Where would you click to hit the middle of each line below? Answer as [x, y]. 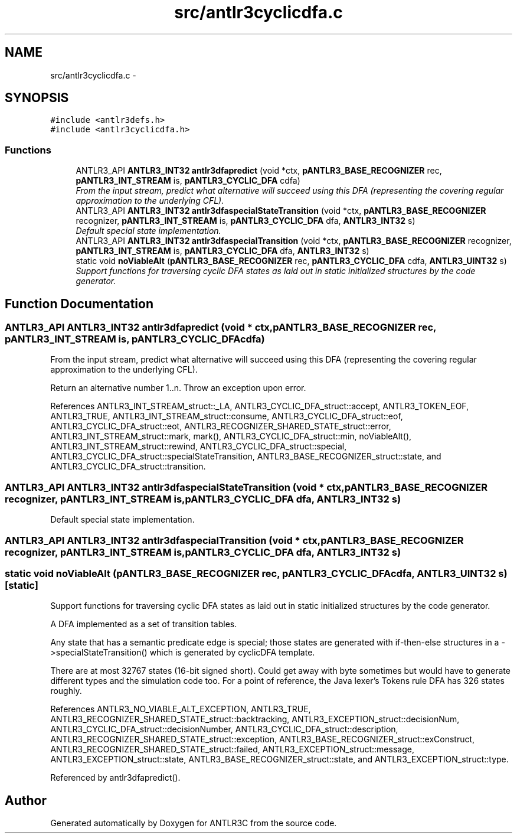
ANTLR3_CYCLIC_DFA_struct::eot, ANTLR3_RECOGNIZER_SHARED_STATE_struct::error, [221, 426]
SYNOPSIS [37, 98]
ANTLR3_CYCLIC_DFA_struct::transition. [128, 467]
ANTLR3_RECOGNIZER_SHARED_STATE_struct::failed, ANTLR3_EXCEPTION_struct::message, [232, 749]
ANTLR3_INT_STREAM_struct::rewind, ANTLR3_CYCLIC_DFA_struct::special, [199, 446]
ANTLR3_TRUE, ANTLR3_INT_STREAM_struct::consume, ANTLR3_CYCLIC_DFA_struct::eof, [227, 416]
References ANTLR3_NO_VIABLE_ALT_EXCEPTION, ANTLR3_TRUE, [181, 709]
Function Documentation [79, 304]
